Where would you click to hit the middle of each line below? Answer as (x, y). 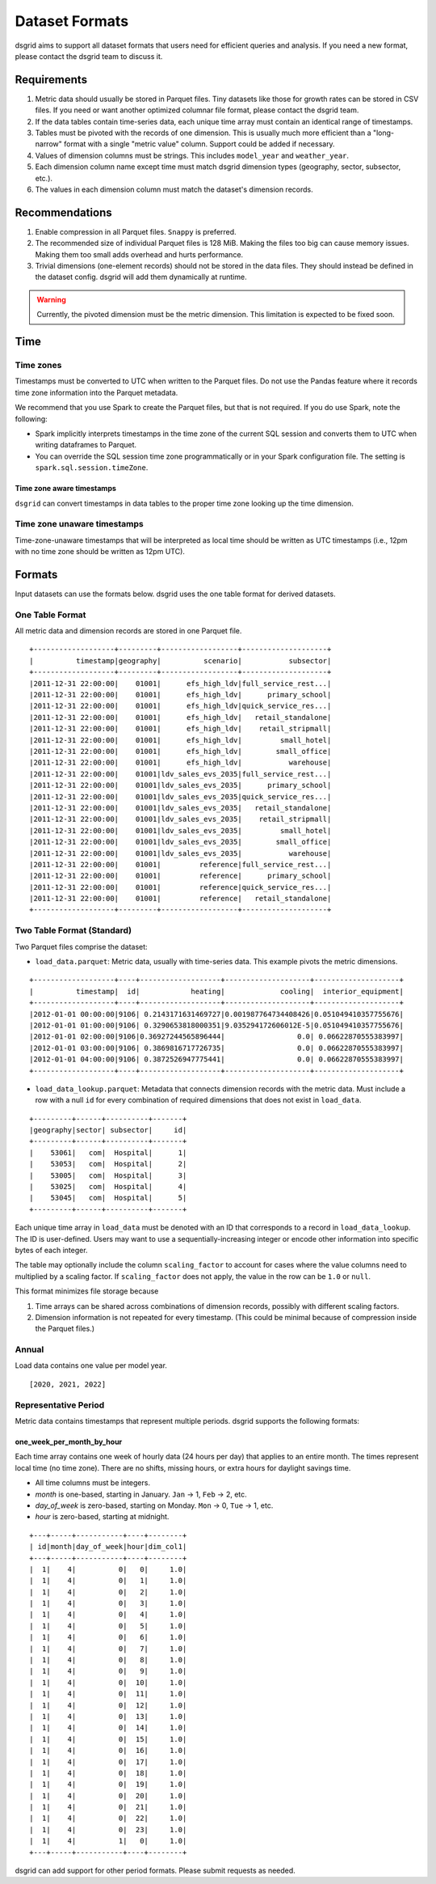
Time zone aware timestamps (66, 489)
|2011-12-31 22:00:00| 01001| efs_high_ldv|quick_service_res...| (180, 706)
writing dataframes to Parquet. (86, 445)
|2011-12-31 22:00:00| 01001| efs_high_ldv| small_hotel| (180, 740)
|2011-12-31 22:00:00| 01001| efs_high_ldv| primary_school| (180, 695)
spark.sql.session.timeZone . (92, 468)
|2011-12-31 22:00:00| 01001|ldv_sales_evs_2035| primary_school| (180, 785)
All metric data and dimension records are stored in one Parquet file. (128, 631)
